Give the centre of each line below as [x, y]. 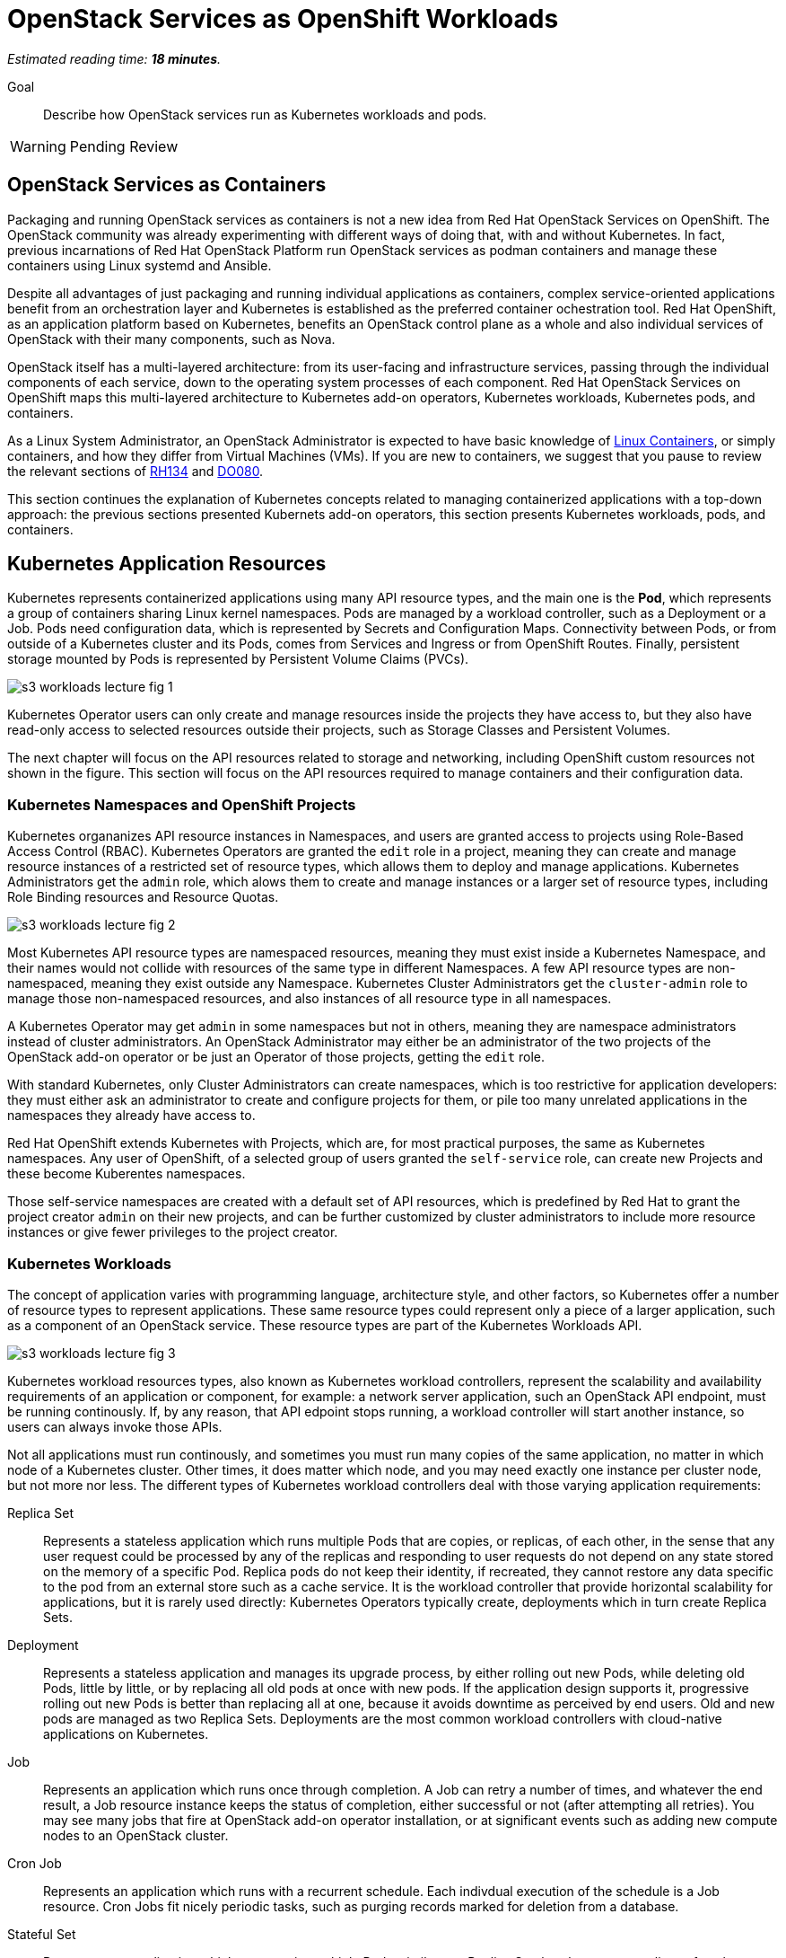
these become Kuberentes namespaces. [127, 1174]
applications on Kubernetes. [126, 1733]
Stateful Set [42, 1934]
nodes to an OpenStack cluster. [136, 1835]
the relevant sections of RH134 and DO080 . [135, 471]
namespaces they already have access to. [131, 1116]
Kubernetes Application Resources [167, 564]
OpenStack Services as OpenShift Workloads [283, 19]
